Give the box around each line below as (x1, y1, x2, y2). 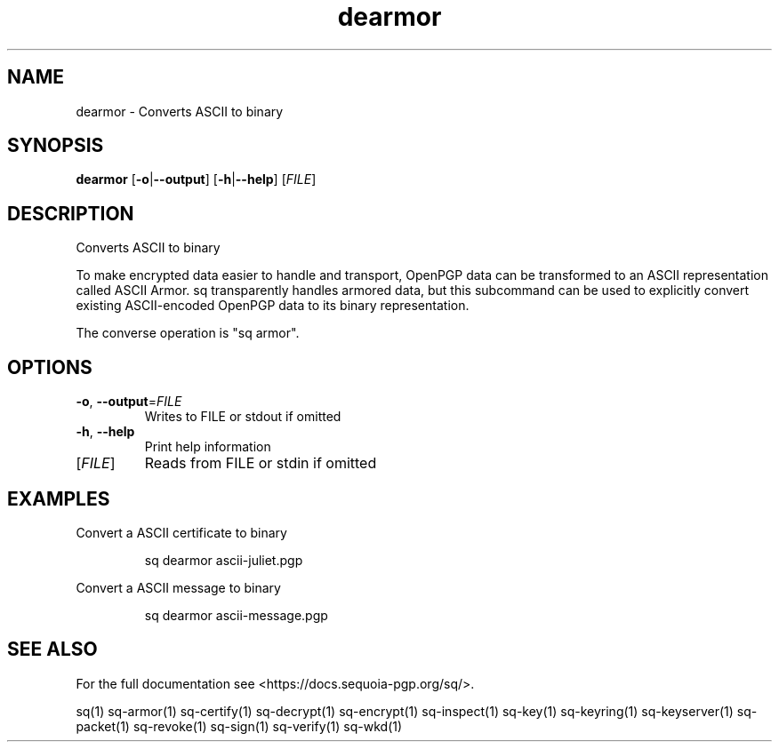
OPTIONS (7, 355, 92, 378)
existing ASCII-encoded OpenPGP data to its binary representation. (76, 298, 470, 314)
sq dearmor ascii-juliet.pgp (144, 552, 303, 568)
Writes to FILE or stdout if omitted (144, 409, 341, 425)
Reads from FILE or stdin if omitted (144, 454, 377, 473)
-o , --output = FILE (76, 394, 182, 410)
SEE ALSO (7, 638, 98, 661)
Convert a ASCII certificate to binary (76, 524, 287, 540)
